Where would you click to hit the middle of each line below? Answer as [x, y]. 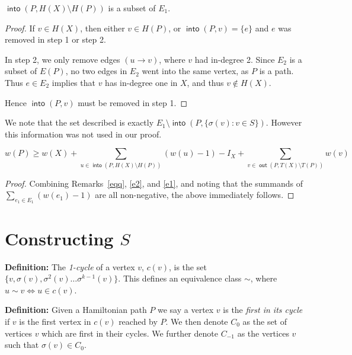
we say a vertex [186, 310]
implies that [73, 82]
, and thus [205, 82]
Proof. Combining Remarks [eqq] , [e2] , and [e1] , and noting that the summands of [154, 183]
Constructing [59, 238]
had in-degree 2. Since [235, 59]
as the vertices [263, 333]
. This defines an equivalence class [180, 278]
